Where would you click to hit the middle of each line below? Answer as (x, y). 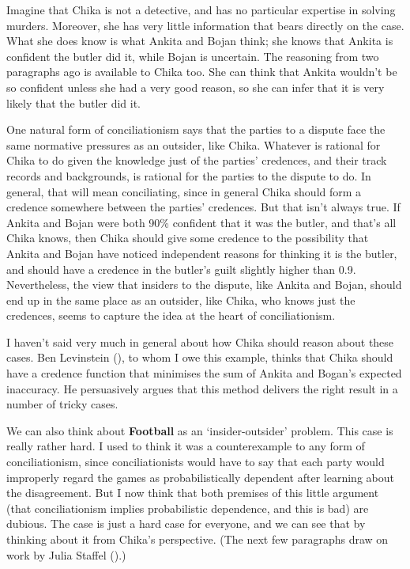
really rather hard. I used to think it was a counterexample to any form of (186, 446)
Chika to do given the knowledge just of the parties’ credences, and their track (197, 160)
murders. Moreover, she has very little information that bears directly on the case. (205, 25)
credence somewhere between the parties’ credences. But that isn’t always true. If (203, 207)
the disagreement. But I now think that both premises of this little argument (193, 493)
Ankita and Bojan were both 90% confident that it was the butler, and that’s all (201, 222)
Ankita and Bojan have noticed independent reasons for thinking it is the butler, (202, 253)
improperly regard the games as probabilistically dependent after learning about (200, 477)
